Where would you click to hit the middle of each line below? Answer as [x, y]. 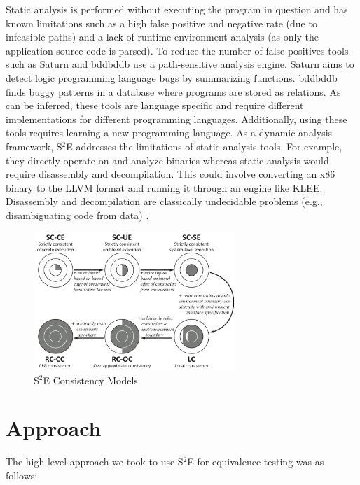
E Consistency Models [90, 380]
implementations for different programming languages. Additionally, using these [176, 119]
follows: [22, 475]
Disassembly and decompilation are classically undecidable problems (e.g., [164, 201]
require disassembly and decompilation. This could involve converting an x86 [171, 174]
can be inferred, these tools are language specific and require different [155, 105]
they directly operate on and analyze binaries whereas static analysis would [167, 160]
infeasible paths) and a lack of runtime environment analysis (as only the [162, 37]
